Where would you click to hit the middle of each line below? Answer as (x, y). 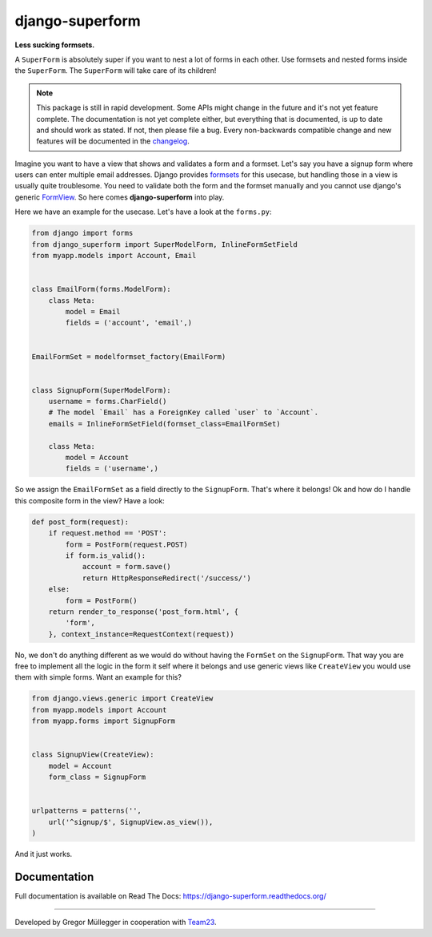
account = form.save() (126, 567)
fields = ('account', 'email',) (128, 323)
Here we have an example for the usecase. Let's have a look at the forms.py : (143, 212)
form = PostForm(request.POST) (126, 544)
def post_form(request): (80, 522)
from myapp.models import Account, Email (114, 255)
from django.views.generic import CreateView (122, 699)
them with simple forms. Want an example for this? (98, 677)
